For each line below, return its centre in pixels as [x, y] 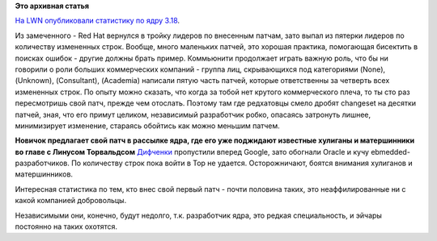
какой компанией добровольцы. [71, 201]
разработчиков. [42, 163]
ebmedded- [390, 152]
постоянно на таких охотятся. [66, 226]
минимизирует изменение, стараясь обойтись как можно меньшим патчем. [148, 126]
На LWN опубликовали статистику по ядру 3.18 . [98, 21]
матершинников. [44, 174]
